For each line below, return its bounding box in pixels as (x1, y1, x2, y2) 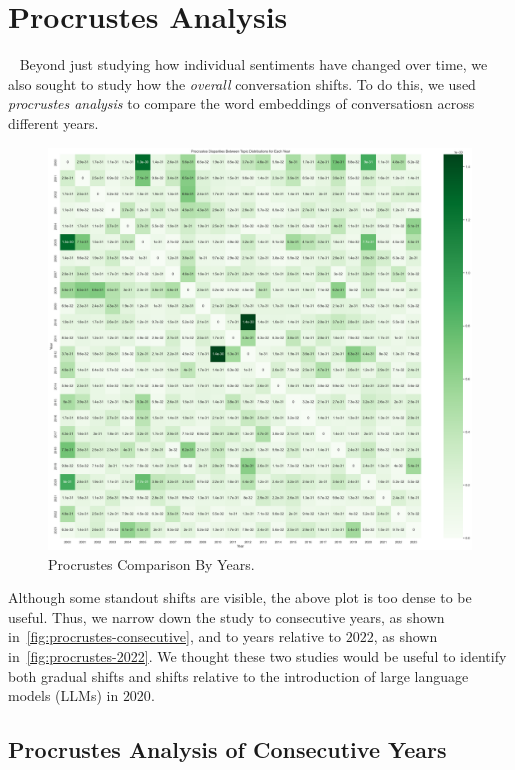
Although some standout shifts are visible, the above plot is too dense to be (8, 587, 472, 608)
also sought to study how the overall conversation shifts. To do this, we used (8, 73, 476, 94)
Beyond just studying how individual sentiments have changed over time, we (19, 54, 488, 75)
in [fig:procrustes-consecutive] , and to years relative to (8, 626, 341, 647)
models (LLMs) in (8, 685, 119, 706)
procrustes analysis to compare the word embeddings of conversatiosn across (8, 93, 475, 114)
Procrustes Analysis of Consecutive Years (8, 734, 447, 765)
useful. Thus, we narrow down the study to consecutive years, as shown (8, 606, 445, 627)
